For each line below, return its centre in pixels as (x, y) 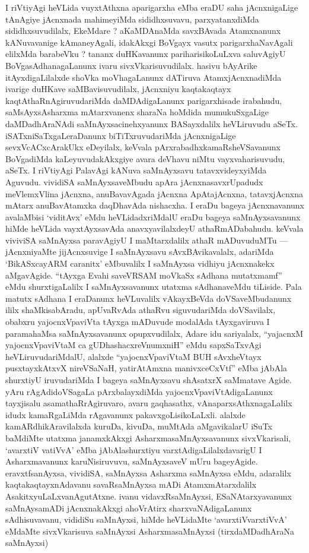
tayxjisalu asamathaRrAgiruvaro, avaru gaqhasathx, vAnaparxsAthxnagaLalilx (149, 403)
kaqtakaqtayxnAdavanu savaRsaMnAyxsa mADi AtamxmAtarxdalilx (131, 484)
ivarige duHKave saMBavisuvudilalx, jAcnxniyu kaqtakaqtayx (118, 89)
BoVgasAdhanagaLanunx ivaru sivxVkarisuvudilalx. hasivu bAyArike (131, 65)
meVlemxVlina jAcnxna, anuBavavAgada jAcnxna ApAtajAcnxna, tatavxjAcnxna (154, 193)
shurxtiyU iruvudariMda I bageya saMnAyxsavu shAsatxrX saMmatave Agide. (149, 380)
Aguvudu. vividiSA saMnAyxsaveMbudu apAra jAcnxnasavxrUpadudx (134, 181)
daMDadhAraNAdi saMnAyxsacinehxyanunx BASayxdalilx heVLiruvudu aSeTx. (152, 123)
